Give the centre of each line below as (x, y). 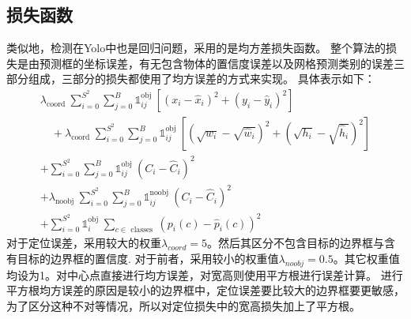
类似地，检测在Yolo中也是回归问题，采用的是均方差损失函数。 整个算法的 (196, 48)
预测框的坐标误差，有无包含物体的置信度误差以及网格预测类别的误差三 (222, 63)
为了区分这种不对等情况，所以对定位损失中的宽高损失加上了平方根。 (183, 306)
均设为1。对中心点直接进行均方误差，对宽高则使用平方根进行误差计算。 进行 (205, 274)
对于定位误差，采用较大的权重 (84, 243)
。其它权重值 (366, 259)
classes (142, 230)
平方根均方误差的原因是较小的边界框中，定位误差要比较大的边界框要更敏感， (205, 290)
